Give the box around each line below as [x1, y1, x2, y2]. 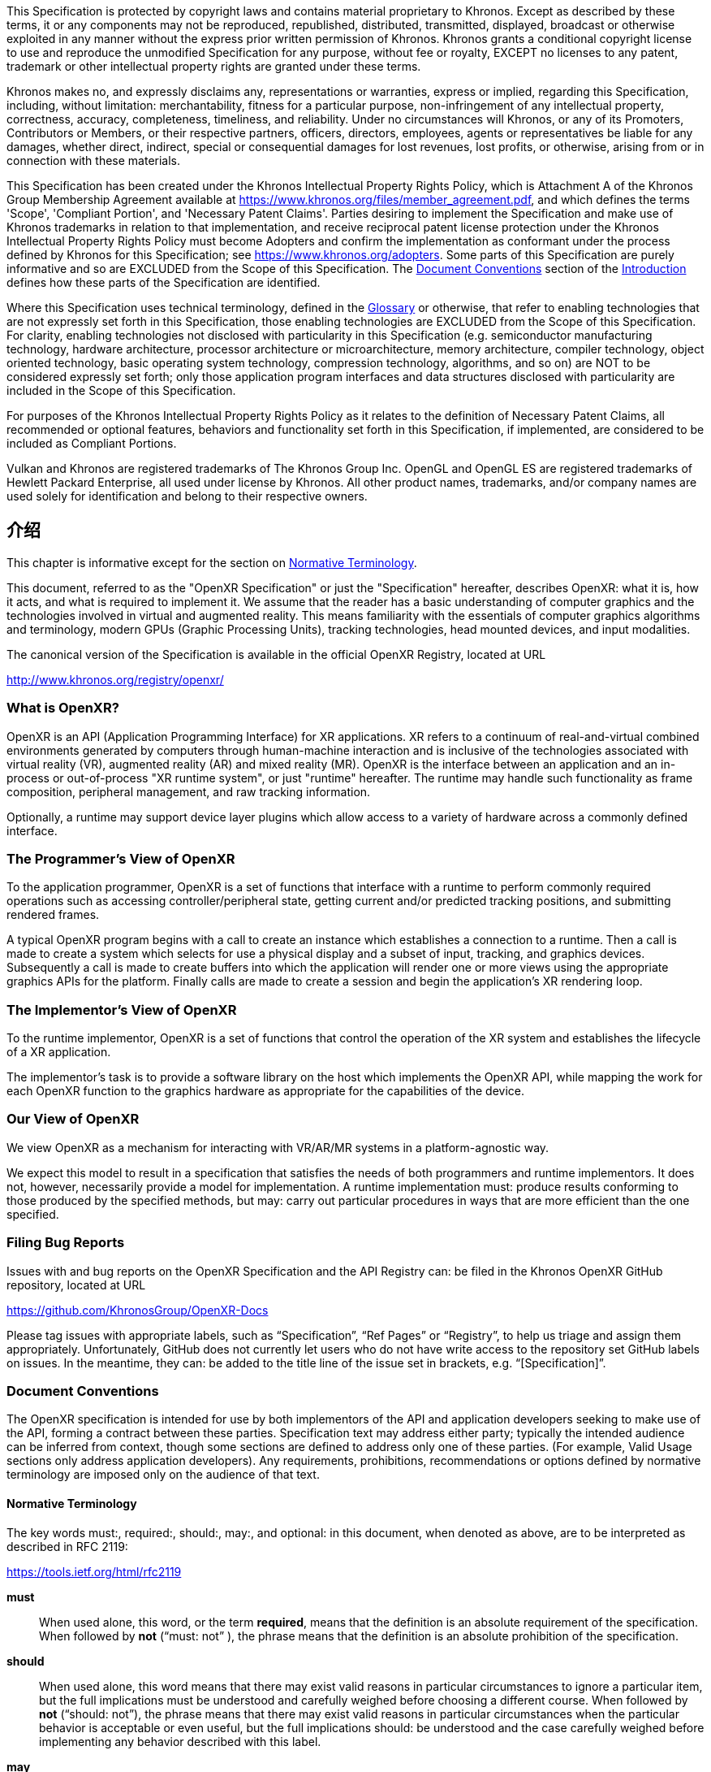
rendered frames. [6, 908, 100, 922]
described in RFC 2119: [6, 1539, 128, 1553]
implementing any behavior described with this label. [39, 1734, 321, 1748]
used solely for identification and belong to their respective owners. [6, 489, 368, 503]
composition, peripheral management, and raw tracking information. [6, 784, 371, 799]
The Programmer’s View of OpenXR [6, 850, 235, 867]
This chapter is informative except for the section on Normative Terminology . [6, 555, 417, 570]
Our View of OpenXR [6, 1111, 140, 1128]
